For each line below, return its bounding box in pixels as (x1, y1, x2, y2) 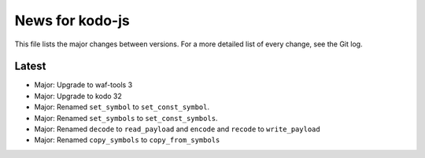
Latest (14, 60, 46, 73)
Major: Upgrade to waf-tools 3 (34, 80, 133, 90)
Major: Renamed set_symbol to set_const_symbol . (34, 102, 210, 112)
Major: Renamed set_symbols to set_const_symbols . (34, 113, 218, 123)
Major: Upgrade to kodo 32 (34, 91, 122, 101)
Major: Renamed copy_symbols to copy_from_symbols (34, 135, 220, 145)
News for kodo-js (14, 12, 130, 29)
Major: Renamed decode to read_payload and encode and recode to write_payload (34, 124, 320, 134)
